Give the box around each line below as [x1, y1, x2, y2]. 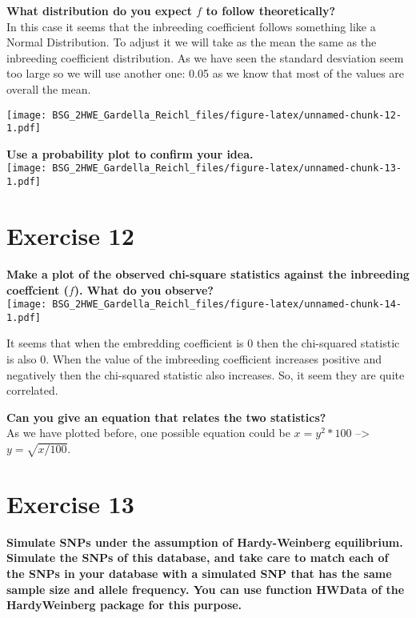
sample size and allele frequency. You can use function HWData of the [6, 580, 405, 597]
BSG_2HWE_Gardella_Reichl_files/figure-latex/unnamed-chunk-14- [52, 299, 402, 311]
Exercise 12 [6, 219, 134, 251]
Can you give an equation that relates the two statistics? [6, 408, 326, 425]
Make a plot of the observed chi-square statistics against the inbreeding [6, 265, 410, 282]
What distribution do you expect [6, 2, 192, 18]
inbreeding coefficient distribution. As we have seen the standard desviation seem [6, 49, 404, 66]
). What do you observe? [74, 281, 214, 298]
